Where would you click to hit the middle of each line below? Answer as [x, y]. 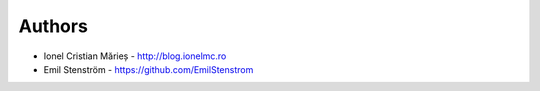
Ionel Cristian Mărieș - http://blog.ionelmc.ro [135, 56]
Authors [53, 26]
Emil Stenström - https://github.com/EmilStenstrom [148, 69]
